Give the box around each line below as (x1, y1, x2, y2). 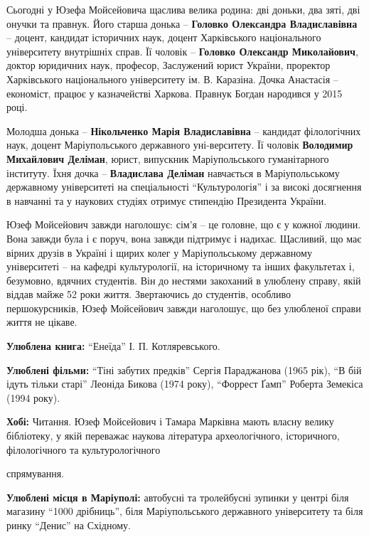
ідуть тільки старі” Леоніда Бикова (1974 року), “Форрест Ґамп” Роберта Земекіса (6, 376, 363, 391)
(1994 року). (6, 390, 60, 405)
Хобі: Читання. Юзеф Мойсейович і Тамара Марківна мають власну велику (6, 414, 334, 429)
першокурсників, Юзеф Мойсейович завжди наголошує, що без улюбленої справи (6, 300, 361, 315)
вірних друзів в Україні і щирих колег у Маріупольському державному (6, 245, 312, 260)
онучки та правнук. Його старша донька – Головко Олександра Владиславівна (6, 16, 358, 31)
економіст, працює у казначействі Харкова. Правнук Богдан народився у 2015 (6, 85, 343, 100)
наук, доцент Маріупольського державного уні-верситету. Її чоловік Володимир (6, 137, 353, 152)
